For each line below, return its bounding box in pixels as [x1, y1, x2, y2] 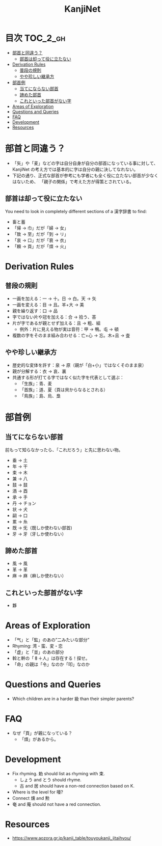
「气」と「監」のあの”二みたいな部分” [12, 637, 90, 643]
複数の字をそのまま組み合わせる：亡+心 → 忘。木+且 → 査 [12, 332, 130, 338]
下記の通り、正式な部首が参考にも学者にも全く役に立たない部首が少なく [12, 172, 159, 178]
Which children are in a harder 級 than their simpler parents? [12, 696, 134, 702]
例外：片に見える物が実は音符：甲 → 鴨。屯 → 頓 [19, 326, 119, 332]
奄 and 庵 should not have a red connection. [12, 801, 102, 807]
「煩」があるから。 [19, 736, 59, 742]
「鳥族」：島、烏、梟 [19, 393, 61, 399]
